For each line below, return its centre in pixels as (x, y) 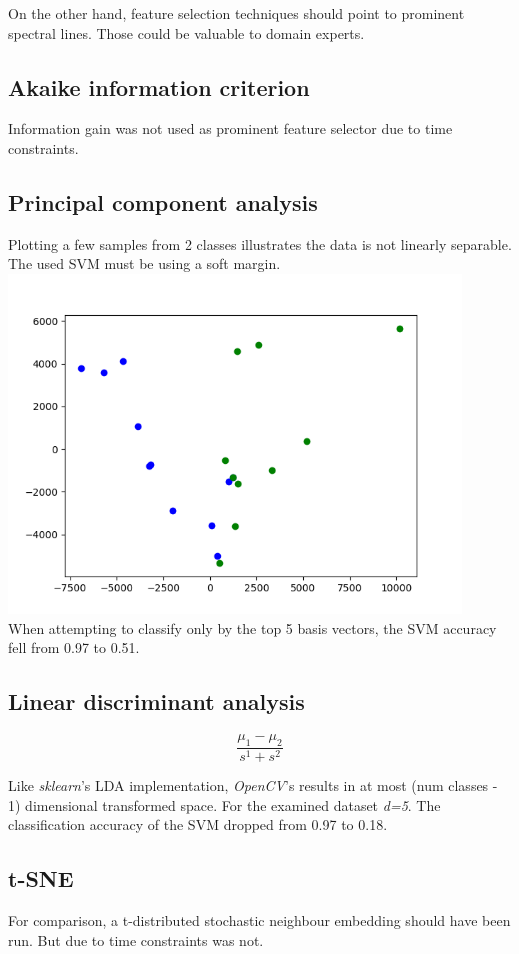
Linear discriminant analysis (156, 701)
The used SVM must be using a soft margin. (144, 263)
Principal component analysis (163, 201)
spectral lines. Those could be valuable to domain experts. (186, 32)
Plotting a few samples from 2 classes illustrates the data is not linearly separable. (260, 243)
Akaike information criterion (159, 86)
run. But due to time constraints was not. (136, 939)
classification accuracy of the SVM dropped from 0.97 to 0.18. (198, 824)
